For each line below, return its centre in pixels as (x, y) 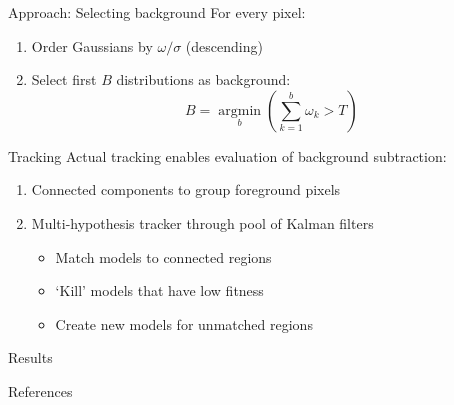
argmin (240, 110)
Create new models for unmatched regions (184, 323)
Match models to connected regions (163, 256)
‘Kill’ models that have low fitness (159, 290)
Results (30, 357)
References (40, 390)
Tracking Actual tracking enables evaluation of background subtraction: (227, 155)
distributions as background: (203, 79)
